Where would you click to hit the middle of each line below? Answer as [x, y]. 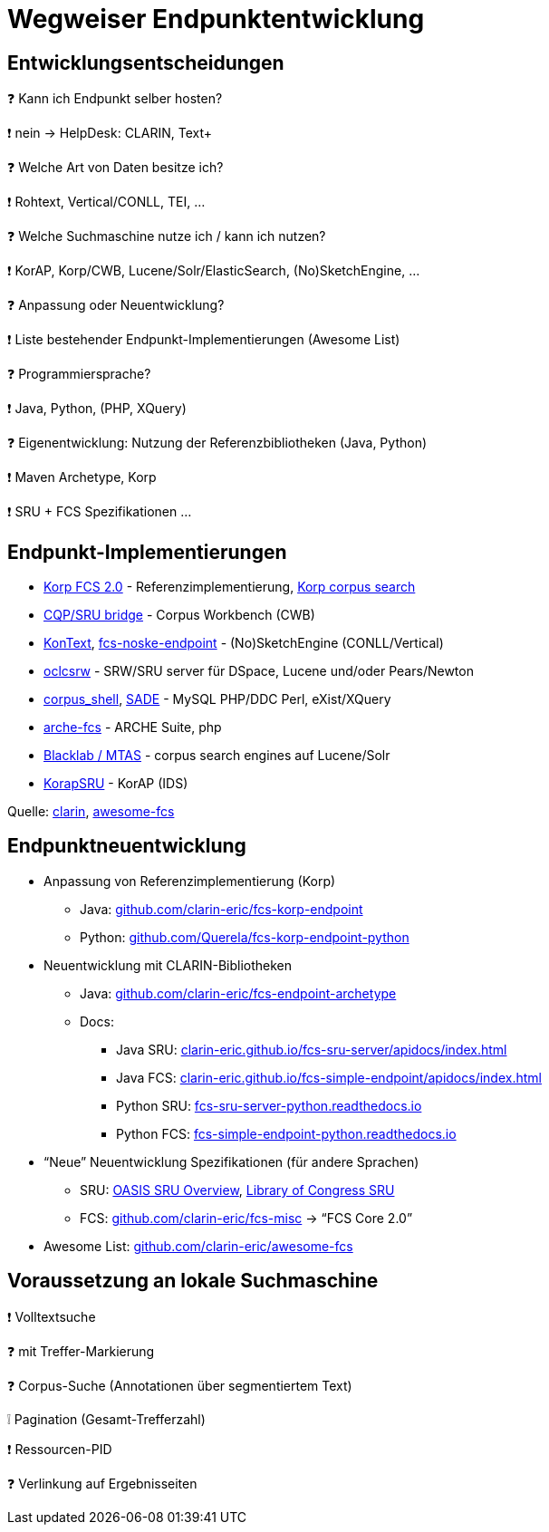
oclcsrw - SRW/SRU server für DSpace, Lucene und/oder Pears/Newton [259, 671]
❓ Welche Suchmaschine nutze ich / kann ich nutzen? [167, 236]
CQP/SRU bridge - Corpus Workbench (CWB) [179, 615]
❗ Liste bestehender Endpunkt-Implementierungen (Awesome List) [204, 340]
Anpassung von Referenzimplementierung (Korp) [190, 881]
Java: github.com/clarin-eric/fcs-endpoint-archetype [238, 993]
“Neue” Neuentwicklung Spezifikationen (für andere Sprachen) [231, 1161]
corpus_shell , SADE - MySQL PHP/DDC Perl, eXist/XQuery [217, 699]
